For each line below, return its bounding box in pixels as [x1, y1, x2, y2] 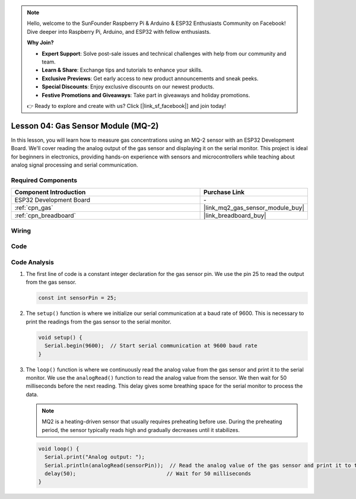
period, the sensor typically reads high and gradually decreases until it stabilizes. [42, 426, 240, 433]
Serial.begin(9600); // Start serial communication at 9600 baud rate [44, 342, 258, 349]
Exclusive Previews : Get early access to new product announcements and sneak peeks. [42, 75, 259, 82]
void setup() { [38, 334, 82, 341]
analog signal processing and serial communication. [11, 161, 138, 169]
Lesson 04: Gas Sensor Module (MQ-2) [11, 120, 159, 131]
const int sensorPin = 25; [38, 294, 117, 301]
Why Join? [27, 39, 54, 46]
